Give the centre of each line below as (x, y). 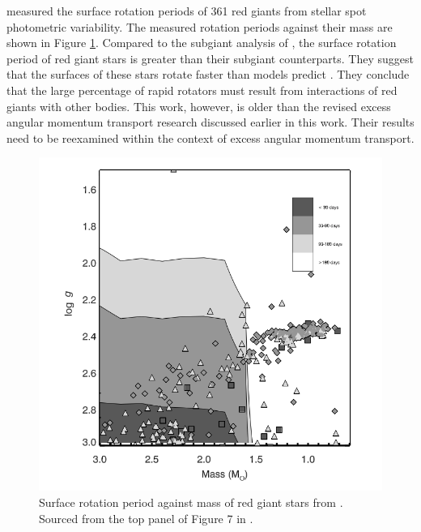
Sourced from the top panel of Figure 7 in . (146, 518)
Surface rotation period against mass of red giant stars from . (191, 502)
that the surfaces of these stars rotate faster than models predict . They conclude (208, 74)
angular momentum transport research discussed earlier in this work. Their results (210, 122)
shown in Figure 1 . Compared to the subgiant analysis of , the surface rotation (202, 43)
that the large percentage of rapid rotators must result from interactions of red (202, 90)
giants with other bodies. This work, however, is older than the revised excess (199, 106)
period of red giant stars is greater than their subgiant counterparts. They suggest (210, 58)
